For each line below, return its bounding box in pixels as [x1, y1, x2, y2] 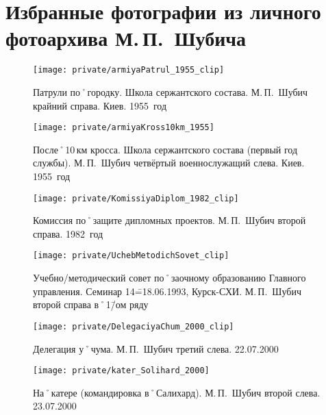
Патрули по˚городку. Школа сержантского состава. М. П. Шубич [33, 84, 308, 99]
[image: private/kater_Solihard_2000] [33, 366, 210, 376]
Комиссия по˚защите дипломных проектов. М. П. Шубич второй [33, 213, 306, 227]
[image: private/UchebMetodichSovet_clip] [33, 251, 229, 261]
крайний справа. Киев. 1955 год [33, 98, 167, 112]
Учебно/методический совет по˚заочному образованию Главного [33, 271, 306, 285]
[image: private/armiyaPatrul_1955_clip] [33, 65, 225, 75]
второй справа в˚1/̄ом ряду [33, 297, 149, 312]
